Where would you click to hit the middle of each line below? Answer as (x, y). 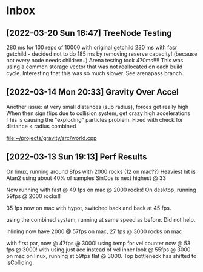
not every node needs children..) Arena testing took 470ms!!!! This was (95, 60)
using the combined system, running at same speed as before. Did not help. (101, 219)
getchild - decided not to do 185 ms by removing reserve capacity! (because (102, 54)
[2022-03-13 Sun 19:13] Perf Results (77, 157)
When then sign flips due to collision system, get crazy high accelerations (98, 113)
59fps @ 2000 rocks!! (34, 196)
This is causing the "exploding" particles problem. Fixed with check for (95, 119)
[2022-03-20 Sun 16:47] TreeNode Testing (89, 33)
